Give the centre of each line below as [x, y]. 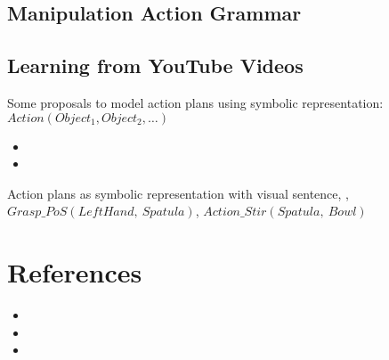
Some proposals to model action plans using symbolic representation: [195, 102]
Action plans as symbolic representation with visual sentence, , [178, 193]
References [75, 272]
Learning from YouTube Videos [155, 65]
